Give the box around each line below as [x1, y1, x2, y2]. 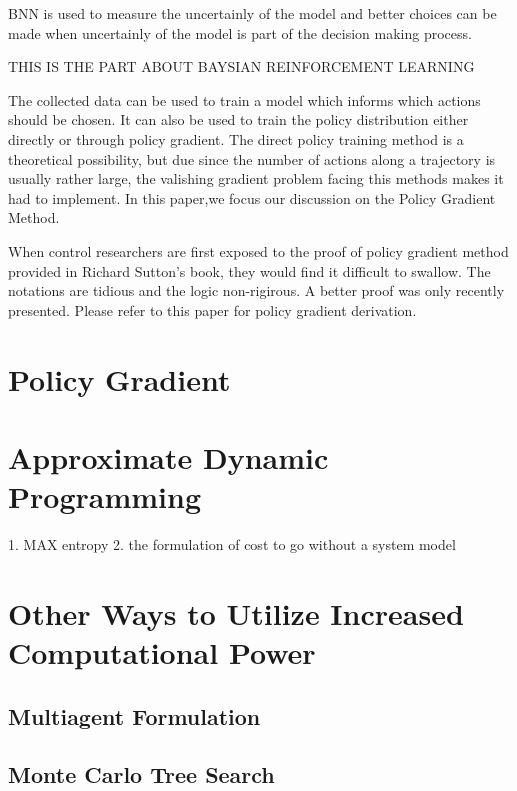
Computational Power [8, 631, 316, 672]
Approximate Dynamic [8, 436, 329, 477]
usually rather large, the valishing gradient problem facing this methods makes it [8, 168, 504, 189]
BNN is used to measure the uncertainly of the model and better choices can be [8, 3, 497, 23]
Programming [8, 476, 201, 517]
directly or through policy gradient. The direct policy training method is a [8, 128, 464, 149]
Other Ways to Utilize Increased [8, 592, 464, 633]
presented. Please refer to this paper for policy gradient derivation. [8, 299, 417, 320]
